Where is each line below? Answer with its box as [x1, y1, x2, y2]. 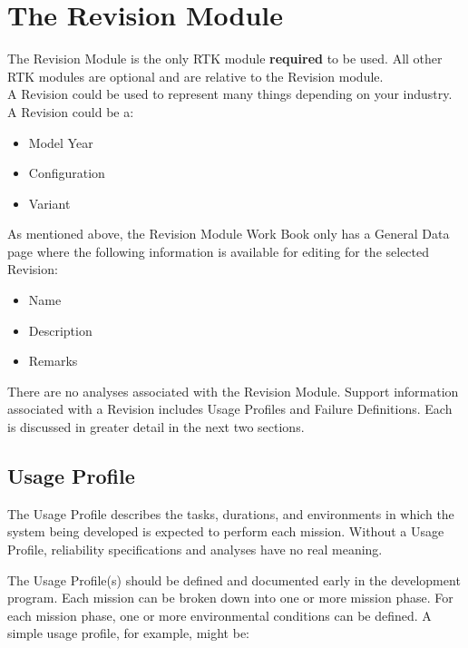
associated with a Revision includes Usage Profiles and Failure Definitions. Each [7, 399, 453, 418]
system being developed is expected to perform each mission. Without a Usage [7, 522, 444, 541]
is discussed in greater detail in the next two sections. [7, 417, 305, 437]
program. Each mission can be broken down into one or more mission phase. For [7, 588, 453, 607]
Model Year [28, 133, 93, 152]
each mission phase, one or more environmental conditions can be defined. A [7, 605, 432, 624]
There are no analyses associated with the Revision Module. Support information [7, 381, 459, 400]
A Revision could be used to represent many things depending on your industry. [7, 84, 453, 103]
